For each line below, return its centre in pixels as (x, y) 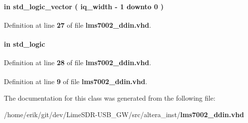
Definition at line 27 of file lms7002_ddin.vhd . (78, 25)
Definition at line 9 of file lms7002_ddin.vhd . (76, 81)
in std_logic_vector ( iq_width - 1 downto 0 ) (84, 6)
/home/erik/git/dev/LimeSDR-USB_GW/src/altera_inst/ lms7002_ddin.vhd (124, 114)
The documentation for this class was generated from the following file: (110, 97)
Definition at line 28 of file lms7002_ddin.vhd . (78, 62)
